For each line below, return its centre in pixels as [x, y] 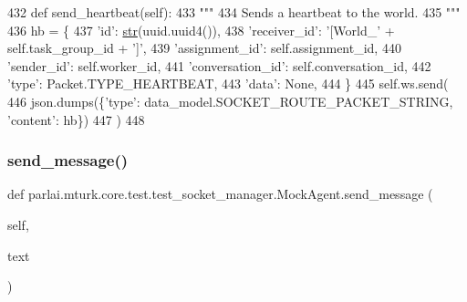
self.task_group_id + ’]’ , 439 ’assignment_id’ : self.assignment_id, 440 [204, 48]
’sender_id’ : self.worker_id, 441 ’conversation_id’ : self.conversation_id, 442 [219, 65]
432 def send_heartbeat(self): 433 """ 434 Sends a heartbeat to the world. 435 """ [234, 12]
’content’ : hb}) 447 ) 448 [76, 119]
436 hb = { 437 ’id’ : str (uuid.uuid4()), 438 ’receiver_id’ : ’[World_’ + [201, 30]
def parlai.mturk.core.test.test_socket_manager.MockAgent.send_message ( [220, 194]
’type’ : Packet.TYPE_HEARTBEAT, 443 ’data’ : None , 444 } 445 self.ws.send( [228, 83]
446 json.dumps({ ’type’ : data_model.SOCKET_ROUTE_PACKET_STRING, [230, 101]
